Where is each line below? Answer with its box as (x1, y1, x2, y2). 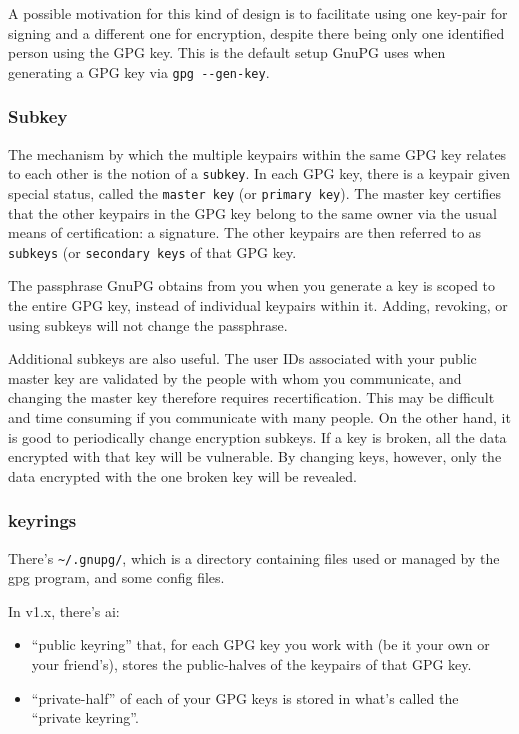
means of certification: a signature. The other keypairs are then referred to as (8, 222, 482, 243)
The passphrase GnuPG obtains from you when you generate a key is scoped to (8, 275, 496, 296)
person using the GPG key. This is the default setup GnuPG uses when (8, 42, 446, 63)
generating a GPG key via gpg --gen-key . (8, 61, 270, 82)
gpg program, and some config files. (8, 567, 225, 588)
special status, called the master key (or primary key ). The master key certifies (8, 182, 502, 203)
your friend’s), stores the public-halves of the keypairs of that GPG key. (31, 654, 472, 674)
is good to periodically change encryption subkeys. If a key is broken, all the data (8, 426, 507, 447)
